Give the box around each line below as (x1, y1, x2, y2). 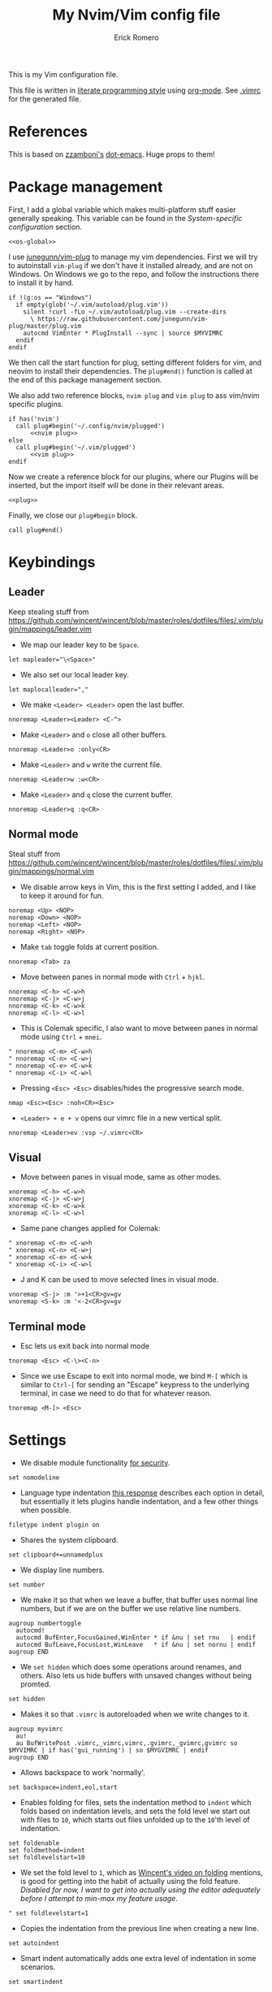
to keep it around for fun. (19, 890, 104, 900)
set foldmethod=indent (8, 1847, 85, 1855)
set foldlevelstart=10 (8, 1854, 85, 1862)
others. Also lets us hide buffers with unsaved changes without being (19, 1671, 252, 1681)
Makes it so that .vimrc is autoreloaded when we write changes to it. (19, 1709, 250, 1719)
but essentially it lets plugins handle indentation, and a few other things (19, 1496, 258, 1506)
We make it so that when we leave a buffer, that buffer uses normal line (19, 1595, 258, 1605)
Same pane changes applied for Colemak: (19, 1223, 161, 1233)
